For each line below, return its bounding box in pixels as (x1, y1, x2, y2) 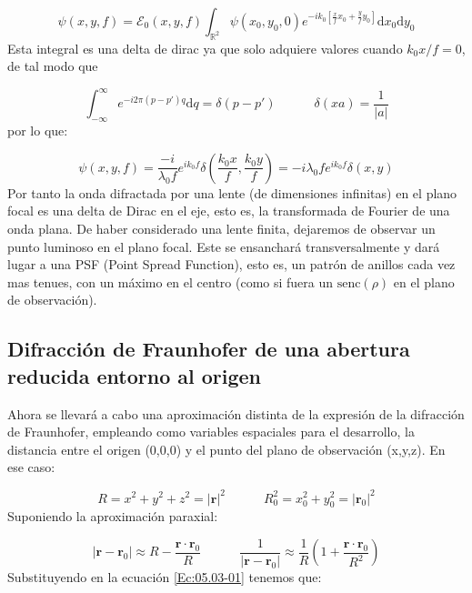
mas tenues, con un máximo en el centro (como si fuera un (7, 272, 334, 291)
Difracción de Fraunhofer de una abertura (7, 335, 410, 363)
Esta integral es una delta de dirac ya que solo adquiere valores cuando (7, 38, 403, 57)
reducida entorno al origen (7, 361, 262, 389)
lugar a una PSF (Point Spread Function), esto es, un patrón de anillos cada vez (7, 255, 456, 274)
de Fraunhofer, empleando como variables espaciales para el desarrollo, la (7, 422, 415, 441)
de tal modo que (7, 56, 98, 75)
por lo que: (7, 121, 68, 140)
